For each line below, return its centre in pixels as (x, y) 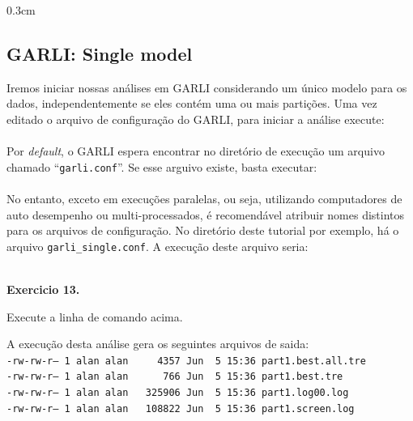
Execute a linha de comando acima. (95, 316)
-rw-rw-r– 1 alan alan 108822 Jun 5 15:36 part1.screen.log (181, 408)
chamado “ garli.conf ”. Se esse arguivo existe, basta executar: (162, 166)
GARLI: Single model (100, 53)
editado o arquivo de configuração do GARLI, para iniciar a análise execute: (196, 119)
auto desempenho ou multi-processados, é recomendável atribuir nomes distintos (206, 214)
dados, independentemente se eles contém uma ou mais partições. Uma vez (192, 103)
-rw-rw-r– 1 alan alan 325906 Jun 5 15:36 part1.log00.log (178, 393)
